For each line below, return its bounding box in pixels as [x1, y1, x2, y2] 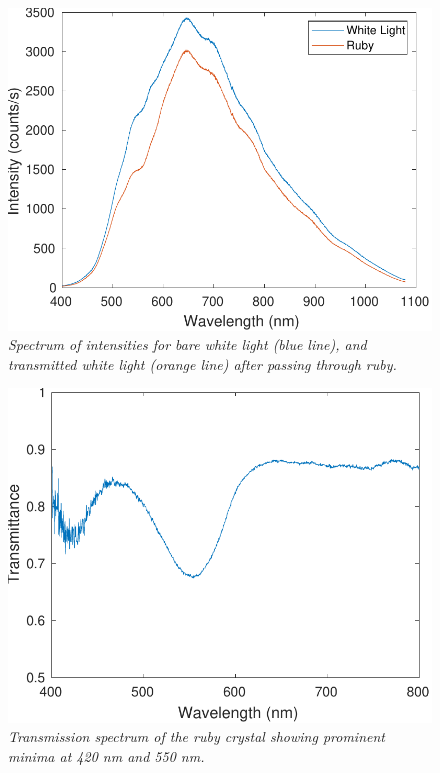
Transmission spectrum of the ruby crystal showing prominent [8, 726, 385, 747]
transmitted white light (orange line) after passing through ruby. [8, 353, 397, 374]
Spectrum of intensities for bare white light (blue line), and [8, 334, 367, 355]
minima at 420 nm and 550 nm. [8, 746, 205, 767]
